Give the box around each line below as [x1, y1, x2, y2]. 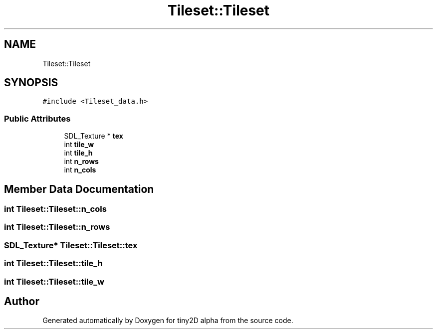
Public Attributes [4, 113, 71, 124]
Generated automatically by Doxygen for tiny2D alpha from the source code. [42, 316, 293, 325]
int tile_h [64, 149, 93, 158]
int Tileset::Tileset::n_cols [4, 204, 107, 214]
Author [4, 295, 39, 308]
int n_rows [64, 157, 99, 166]
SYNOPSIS [4, 76, 58, 89]
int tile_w [64, 140, 94, 149]
